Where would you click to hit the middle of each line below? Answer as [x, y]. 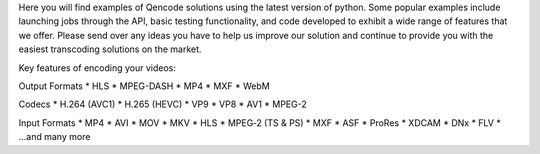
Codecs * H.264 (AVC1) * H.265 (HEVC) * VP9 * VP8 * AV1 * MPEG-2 [162, 104]
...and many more [54, 137]
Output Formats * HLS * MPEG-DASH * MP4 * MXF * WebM [144, 86]
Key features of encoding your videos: [97, 67]
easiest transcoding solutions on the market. [110, 49]
